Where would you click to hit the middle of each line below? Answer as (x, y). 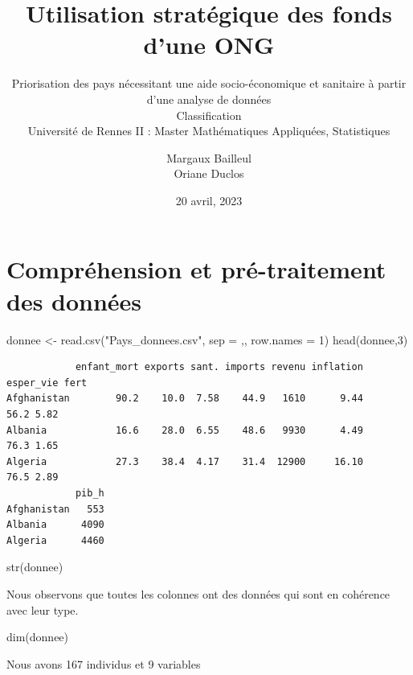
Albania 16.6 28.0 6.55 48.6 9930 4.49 (185, 430)
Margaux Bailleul (209, 157)
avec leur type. (43, 609)
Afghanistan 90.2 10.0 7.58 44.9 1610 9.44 (185, 399)
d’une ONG (209, 45)
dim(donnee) (38, 637)
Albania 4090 (55, 525)
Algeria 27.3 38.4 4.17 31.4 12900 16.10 (185, 461)
